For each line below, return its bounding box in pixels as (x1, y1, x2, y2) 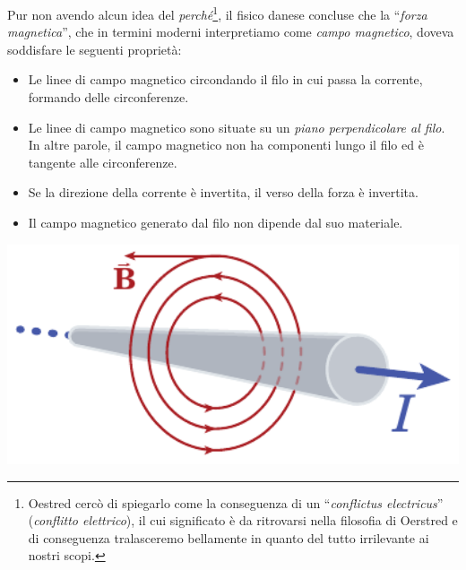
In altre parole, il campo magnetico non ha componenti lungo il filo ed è (28, 135, 424, 154)
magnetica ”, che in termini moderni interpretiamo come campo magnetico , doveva (7, 22, 454, 41)
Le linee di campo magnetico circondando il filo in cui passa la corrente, (28, 70, 423, 89)
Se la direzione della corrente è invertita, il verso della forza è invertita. (28, 183, 419, 202)
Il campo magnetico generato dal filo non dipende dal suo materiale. (28, 213, 403, 231)
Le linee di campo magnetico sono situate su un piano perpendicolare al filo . (28, 117, 445, 136)
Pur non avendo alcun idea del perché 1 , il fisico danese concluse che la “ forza (7, 3, 427, 23)
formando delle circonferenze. (28, 88, 189, 107)
